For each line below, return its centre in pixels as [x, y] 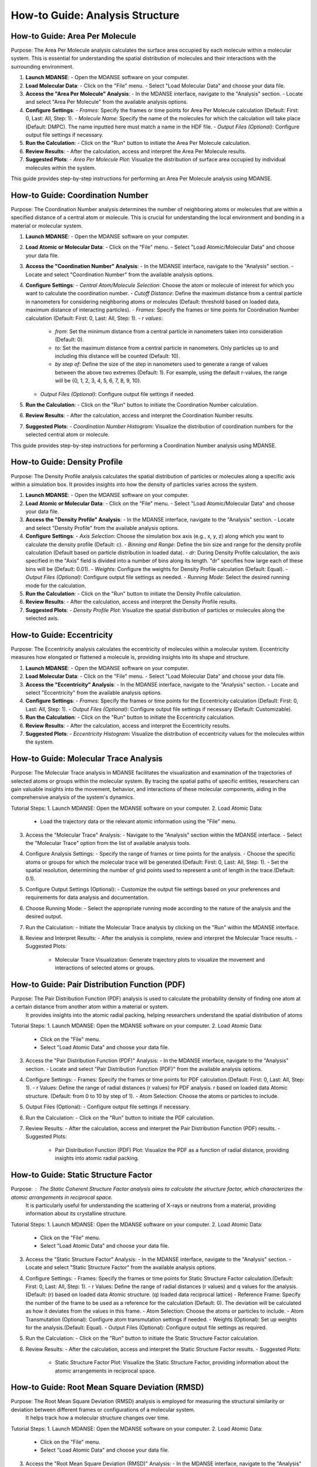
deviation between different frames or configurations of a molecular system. [103, 1409]
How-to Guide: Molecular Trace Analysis [87, 759]
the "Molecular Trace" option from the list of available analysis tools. [108, 843]
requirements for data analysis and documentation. [87, 897]
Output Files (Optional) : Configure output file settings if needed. [117, 394]
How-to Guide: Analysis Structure [95, 15]
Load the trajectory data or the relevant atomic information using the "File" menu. [139, 822]
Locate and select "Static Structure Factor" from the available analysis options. [121, 1267]
